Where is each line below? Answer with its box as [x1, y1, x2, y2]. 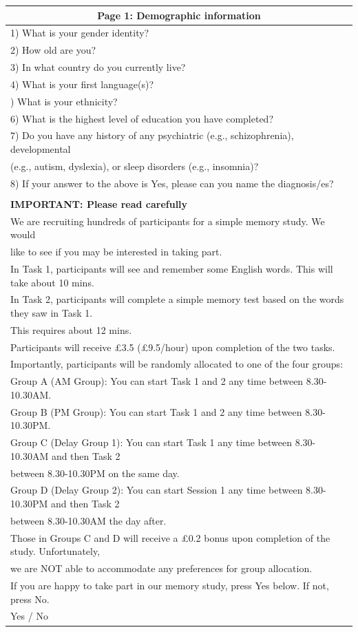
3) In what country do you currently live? [10, 60, 186, 74]
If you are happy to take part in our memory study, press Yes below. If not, [10, 578, 329, 593]
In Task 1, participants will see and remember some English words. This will [10, 261, 333, 275]
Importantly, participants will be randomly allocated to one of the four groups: [10, 357, 344, 371]
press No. [10, 591, 50, 606]
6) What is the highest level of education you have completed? [10, 111, 274, 125]
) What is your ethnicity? [10, 94, 118, 108]
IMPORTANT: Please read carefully [10, 196, 188, 211]
